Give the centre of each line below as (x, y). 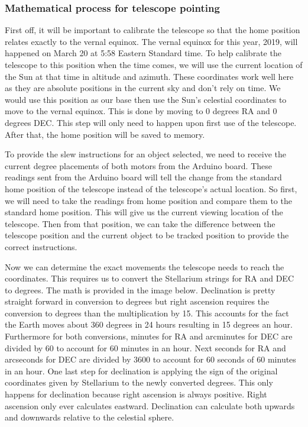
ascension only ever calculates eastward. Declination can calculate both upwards (150, 405)
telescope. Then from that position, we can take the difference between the (140, 223)
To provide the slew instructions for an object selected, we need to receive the (146, 154)
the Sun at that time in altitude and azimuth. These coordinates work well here (149, 76)
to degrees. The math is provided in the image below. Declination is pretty (140, 289)
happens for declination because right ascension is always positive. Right (136, 394)
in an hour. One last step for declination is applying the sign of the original (141, 371)
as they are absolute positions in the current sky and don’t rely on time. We (143, 88)
